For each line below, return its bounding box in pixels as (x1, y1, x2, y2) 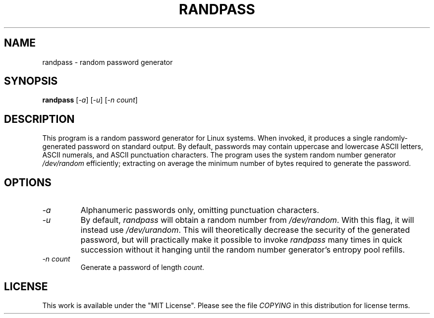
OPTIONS (4, 176, 52, 189)
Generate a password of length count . (80, 263, 205, 272)
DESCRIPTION (4, 112, 75, 125)
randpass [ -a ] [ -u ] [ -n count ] (42, 96, 138, 105)
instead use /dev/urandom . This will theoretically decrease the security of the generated (80, 225, 410, 235)
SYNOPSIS (4, 75, 58, 88)
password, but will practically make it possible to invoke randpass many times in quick (80, 235, 402, 245)
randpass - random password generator (42, 57, 173, 66)
